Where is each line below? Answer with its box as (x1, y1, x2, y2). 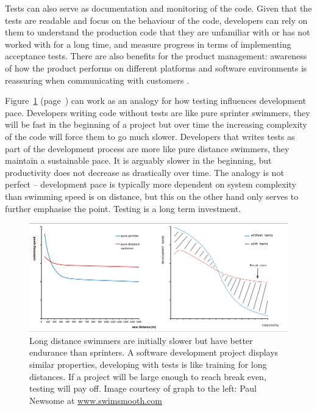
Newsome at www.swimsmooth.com (29, 394, 162, 406)
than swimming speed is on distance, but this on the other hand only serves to (5, 189, 299, 202)
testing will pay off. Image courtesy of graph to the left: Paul (29, 382, 257, 395)
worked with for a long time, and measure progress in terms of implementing (5, 37, 291, 50)
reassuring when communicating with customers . (5, 73, 189, 86)
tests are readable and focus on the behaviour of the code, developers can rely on (5, 13, 308, 26)
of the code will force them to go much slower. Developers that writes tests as (5, 130, 295, 142)
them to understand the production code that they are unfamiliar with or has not (5, 26, 310, 38)
